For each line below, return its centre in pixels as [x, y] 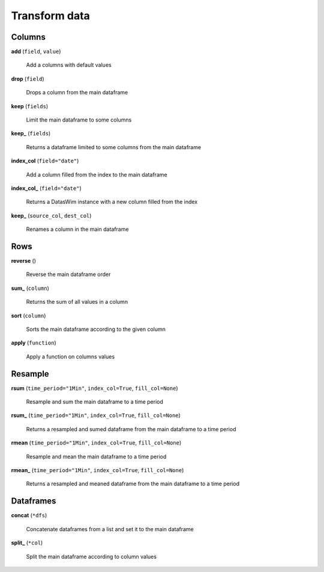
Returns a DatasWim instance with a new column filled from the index [112, 202]
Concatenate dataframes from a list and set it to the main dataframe [110, 529]
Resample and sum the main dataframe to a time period [94, 402]
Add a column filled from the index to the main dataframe [97, 174]
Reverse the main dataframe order [68, 274]
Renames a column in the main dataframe [77, 229]
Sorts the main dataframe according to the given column [96, 329]
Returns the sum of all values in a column [77, 302]
